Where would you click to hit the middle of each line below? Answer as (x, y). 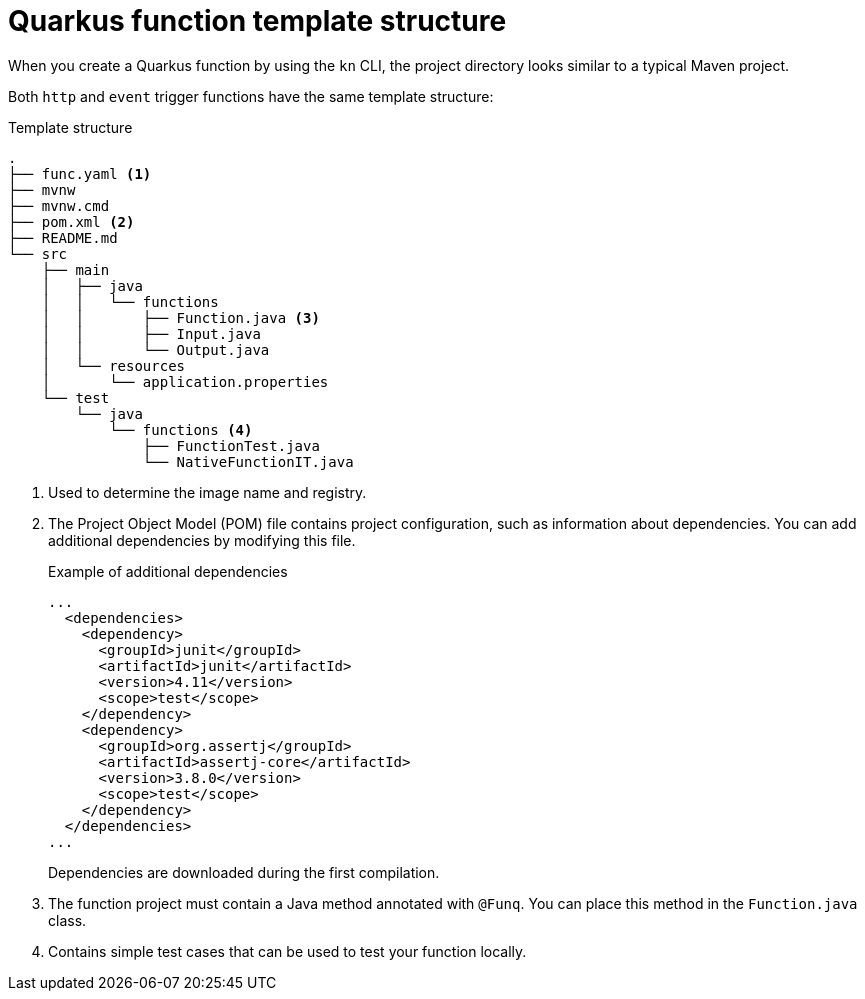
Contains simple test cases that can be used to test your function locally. (287, 951)
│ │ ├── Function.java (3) (180, 317)
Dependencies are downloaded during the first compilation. (244, 872)
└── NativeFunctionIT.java (248, 461)
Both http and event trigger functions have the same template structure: (251, 96)
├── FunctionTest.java (231, 445)
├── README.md (63, 237)
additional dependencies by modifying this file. (202, 540)
